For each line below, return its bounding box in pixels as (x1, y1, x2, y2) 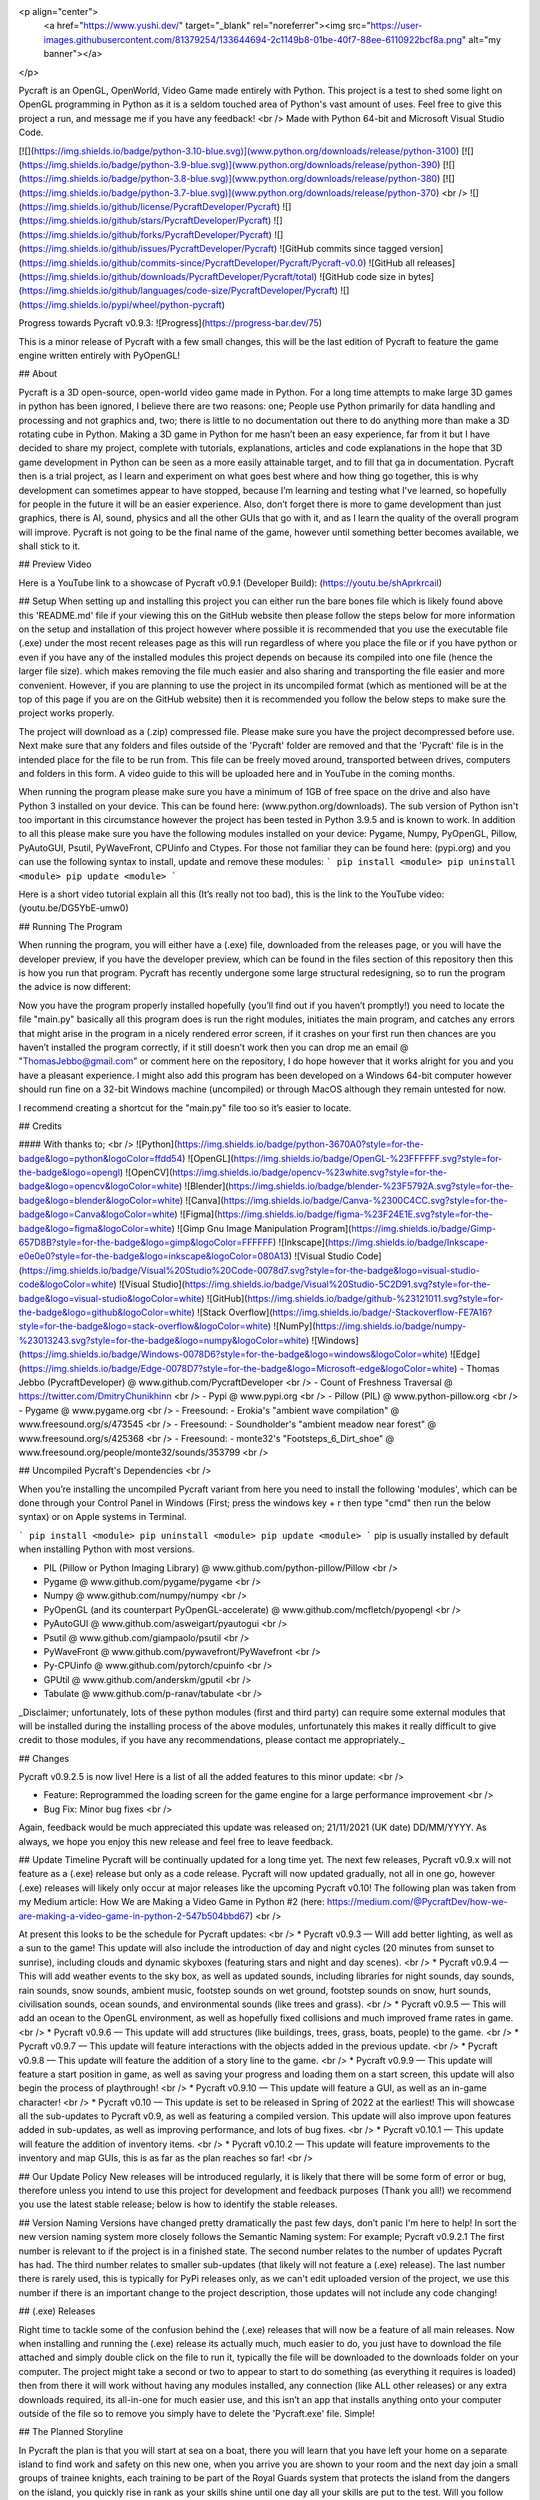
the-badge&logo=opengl (18, 1166, 120, 1179)
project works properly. (18, 707, 115, 719)
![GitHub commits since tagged (279, 243, 408, 255)
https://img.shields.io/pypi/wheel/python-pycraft (21, 298, 222, 310)
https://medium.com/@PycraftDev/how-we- (326, 1896, 509, 1908)
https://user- (370, 20, 423, 32)
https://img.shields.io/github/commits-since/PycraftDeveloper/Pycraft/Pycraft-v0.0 (21, 256, 364, 269)
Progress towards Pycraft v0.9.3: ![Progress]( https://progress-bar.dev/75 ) (18, 317, 323, 329)
